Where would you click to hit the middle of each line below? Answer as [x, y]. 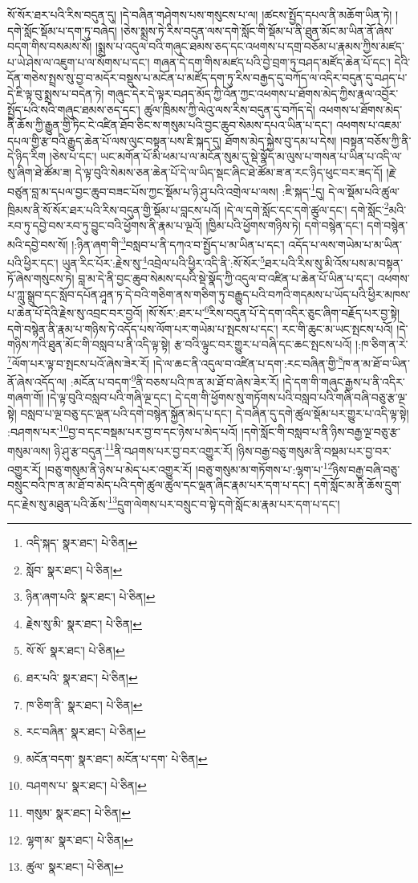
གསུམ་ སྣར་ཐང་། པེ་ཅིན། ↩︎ [78, 812]
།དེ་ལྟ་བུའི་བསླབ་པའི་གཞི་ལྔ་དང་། [110, 397]
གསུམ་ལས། [29, 450]
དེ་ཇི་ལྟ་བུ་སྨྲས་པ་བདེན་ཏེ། [56, 93]
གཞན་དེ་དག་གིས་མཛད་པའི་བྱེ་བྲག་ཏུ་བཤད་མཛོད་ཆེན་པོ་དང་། [272, 61]
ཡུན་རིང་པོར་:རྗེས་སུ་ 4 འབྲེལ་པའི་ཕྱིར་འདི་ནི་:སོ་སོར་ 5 [164, 261]
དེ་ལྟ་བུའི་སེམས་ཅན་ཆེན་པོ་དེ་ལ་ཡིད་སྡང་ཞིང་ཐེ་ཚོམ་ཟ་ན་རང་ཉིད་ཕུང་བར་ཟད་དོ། [229, 172]
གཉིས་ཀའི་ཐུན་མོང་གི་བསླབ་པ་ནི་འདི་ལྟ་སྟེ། [89, 344]
